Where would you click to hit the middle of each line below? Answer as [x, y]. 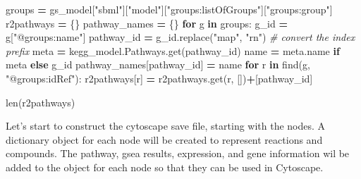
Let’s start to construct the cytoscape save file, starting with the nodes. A [166, 126]
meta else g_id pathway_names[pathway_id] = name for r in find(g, [158, 64]
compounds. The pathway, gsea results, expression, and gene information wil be [178, 153]
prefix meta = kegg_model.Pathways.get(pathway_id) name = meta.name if [173, 50]
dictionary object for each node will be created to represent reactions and [164, 139]
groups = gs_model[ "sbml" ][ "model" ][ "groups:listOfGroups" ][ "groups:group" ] [169, 9]
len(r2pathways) [41, 102]
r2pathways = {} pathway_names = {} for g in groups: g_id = [147, 23]
